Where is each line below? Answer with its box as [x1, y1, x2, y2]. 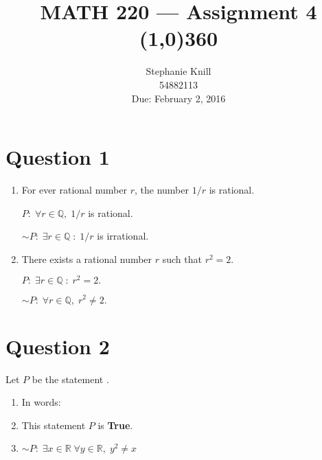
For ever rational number [21, 183, 127, 197]
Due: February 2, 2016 [131, 91, 226, 105]
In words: [21, 395, 61, 409]
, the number [135, 183, 189, 197]
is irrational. [97, 229, 149, 243]
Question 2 [5, 332, 110, 360]
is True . [97, 417, 133, 432]
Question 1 [5, 143, 110, 171]
